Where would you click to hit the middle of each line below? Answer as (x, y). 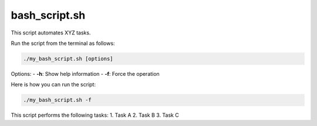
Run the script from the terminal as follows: (63, 43)
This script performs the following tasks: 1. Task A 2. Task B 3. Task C (95, 115)
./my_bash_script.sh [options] (68, 59)
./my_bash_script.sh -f (58, 100)
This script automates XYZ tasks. (51, 33)
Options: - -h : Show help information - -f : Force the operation (85, 73)
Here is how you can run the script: (53, 85)
